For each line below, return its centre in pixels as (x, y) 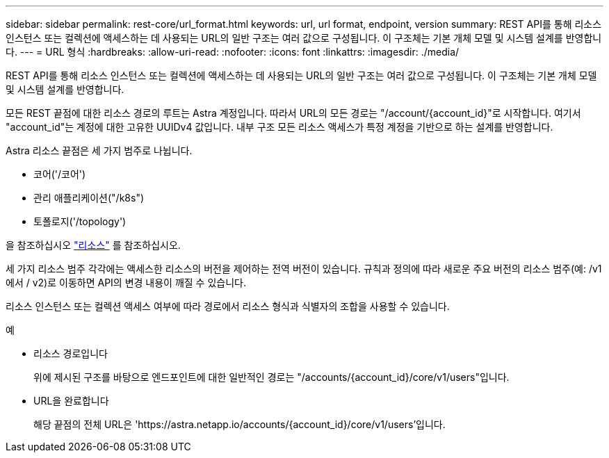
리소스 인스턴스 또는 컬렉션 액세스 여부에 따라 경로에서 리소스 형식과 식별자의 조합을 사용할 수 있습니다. (228, 306)
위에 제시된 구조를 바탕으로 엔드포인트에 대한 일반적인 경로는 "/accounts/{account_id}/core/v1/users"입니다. (271, 377)
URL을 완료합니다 (71, 401)
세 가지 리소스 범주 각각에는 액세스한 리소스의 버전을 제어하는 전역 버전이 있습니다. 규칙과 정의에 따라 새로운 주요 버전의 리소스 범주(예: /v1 (304, 269)
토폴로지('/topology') (80, 221)
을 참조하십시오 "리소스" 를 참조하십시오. (93, 245)
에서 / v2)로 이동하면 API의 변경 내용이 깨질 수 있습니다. (126, 283)
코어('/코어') (60, 174)
